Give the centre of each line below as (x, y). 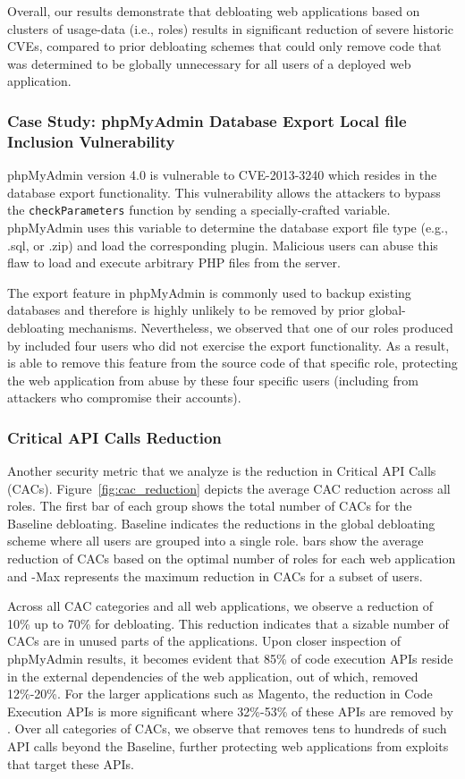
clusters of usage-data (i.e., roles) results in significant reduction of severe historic (231, 28)
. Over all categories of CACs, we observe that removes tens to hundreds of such (227, 728)
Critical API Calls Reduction (114, 437)
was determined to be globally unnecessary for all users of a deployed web (209, 63)
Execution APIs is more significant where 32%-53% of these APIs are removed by (230, 711)
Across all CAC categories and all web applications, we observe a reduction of (220, 606)
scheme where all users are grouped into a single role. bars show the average (216, 541)
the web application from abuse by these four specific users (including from (213, 380)
